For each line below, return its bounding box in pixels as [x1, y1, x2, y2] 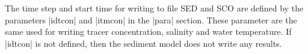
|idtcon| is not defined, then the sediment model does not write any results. [5, 37, 282, 49]
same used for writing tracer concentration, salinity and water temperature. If [5, 25, 292, 38]
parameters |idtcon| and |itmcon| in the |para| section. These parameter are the [5, 13, 297, 26]
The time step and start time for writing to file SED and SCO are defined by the [5, 2, 304, 14]
